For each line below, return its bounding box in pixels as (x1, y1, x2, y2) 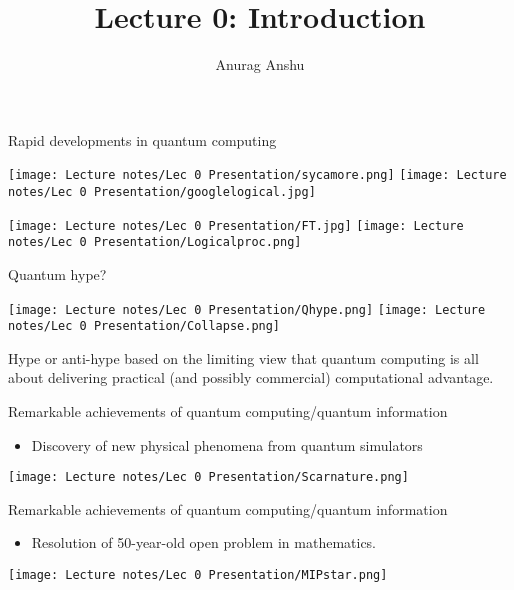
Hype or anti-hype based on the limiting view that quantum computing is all (8, 347, 479, 368)
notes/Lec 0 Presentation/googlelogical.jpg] (8, 184, 316, 199)
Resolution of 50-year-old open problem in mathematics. (31, 532, 376, 553)
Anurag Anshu (215, 54, 305, 75)
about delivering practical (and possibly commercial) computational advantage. (8, 367, 494, 388)
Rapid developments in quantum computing (8, 129, 277, 150)
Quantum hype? (8, 263, 107, 284)
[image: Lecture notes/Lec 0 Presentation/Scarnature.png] (8, 470, 409, 485)
